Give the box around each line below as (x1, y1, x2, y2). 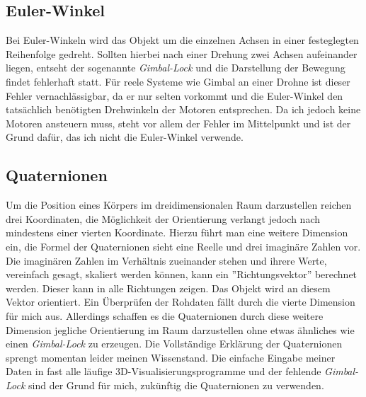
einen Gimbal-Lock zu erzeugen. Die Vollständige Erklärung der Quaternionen (6, 336, 343, 351)
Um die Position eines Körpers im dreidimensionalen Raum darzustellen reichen (6, 197, 352, 212)
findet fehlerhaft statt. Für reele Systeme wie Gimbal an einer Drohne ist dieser (6, 74, 350, 88)
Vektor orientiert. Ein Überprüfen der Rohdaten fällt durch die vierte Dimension (6, 294, 355, 309)
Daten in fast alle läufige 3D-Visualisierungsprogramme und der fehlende (6, 364, 321, 379)
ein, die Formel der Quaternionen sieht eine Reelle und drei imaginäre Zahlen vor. (6, 238, 361, 253)
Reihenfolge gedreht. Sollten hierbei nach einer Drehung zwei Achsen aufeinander (6, 46, 358, 61)
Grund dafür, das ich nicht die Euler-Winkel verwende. (6, 130, 244, 144)
